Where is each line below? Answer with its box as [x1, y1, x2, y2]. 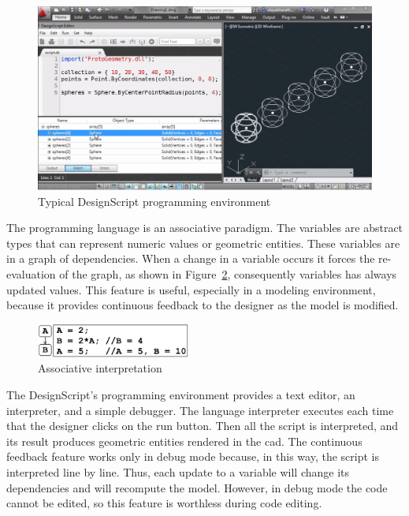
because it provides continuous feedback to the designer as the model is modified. [6, 297, 399, 313]
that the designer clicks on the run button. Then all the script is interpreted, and [6, 417, 399, 434]
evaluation [6, 266, 56, 282]
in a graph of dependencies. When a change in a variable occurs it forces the [6, 250, 375, 267]
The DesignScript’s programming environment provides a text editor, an [6, 386, 355, 402]
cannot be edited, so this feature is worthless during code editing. [6, 495, 322, 511]
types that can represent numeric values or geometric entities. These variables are [6, 234, 400, 251]
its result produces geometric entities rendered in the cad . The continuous [6, 432, 363, 449]
